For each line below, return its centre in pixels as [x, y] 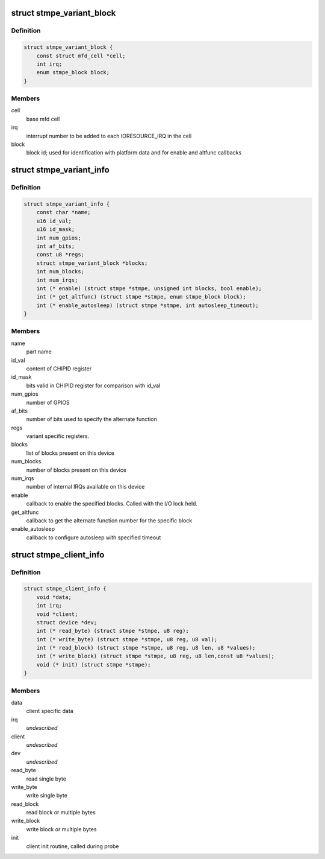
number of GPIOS [48, 402]
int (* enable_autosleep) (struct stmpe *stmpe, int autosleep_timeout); [147, 305]
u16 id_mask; [56, 230]
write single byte [47, 796]
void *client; [57, 614]
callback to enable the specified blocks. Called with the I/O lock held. [112, 504]
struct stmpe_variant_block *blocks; [92, 263]
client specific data [50, 711]
